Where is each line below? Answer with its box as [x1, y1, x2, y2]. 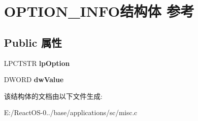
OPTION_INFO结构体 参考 [4, 1, 195, 21]
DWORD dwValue [4, 74, 64, 85]
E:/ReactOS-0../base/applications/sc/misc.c [4, 107, 137, 118]
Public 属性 [4, 34, 62, 50]
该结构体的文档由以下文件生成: [4, 91, 102, 101]
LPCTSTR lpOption [4, 58, 70, 68]
